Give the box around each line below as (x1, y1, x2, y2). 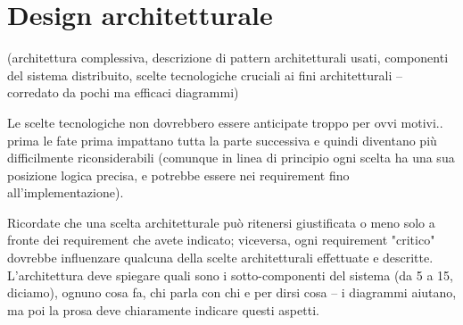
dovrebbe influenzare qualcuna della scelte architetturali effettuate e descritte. (7, 248, 434, 267)
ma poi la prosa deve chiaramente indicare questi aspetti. (7, 300, 319, 319)
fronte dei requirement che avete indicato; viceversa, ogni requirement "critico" (7, 230, 435, 249)
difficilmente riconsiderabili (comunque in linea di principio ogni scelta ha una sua (7, 148, 455, 167)
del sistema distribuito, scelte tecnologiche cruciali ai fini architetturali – (7, 65, 403, 84)
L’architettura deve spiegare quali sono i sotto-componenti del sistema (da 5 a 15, (7, 265, 453, 284)
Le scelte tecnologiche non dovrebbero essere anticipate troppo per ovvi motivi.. (7, 112, 443, 131)
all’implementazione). (7, 183, 124, 202)
